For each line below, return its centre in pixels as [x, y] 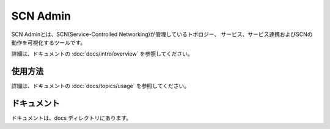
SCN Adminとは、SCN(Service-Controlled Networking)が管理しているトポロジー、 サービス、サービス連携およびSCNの [162, 34]
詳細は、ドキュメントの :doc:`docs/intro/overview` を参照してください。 [102, 54]
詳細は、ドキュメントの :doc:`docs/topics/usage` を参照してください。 [101, 86]
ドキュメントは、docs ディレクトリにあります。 [71, 118]
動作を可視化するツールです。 [49, 42]
